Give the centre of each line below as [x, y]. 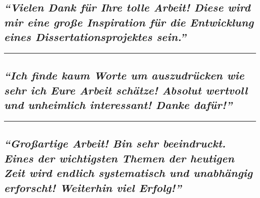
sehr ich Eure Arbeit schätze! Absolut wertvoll [126, 90]
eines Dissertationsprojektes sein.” [95, 37]
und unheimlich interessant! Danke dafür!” [118, 105]
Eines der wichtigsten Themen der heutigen [119, 158]
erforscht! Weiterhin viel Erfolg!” [93, 187]
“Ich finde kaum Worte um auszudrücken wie [124, 75]
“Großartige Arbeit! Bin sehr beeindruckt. [115, 143]
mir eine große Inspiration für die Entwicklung [129, 22]
